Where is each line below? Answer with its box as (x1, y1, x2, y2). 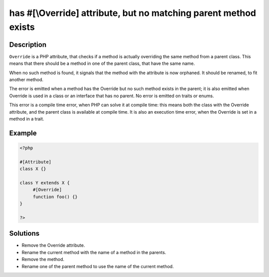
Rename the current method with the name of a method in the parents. (21, 249, 166, 255)
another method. (9, 77, 44, 83)
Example (9, 129, 37, 137)
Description (9, 40, 47, 49)
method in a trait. (9, 116, 44, 122)
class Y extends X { (19, 180, 70, 185)
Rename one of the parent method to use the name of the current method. (21, 263, 174, 269)
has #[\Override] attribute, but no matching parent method (9, 7, 257, 18)
